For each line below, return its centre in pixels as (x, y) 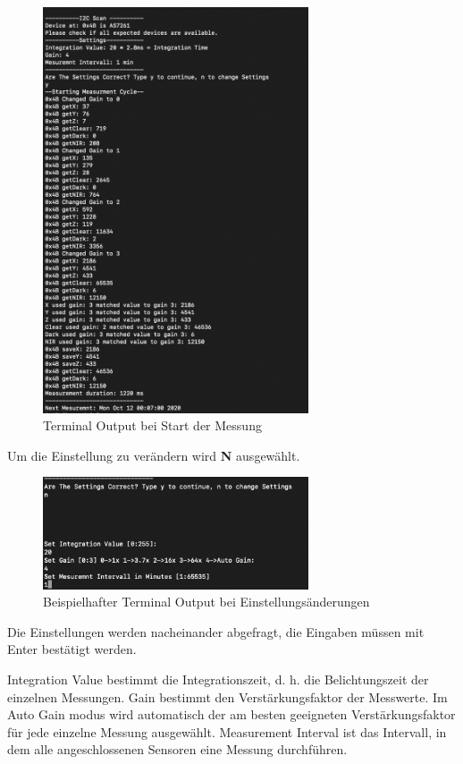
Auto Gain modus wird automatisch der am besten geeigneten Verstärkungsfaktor (231, 714)
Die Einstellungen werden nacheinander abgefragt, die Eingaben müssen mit (216, 631)
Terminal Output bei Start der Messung (152, 425)
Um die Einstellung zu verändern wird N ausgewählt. (154, 455)
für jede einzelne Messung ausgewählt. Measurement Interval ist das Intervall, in (227, 731)
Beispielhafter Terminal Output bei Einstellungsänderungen (206, 602)
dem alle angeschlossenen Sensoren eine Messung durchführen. (177, 749)
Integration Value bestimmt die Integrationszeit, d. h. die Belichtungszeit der (218, 679)
